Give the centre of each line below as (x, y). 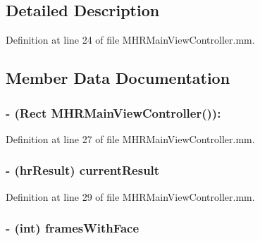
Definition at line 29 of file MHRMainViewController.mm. (130, 196)
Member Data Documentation (118, 78)
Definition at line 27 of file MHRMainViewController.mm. (130, 138)
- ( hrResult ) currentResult (83, 170)
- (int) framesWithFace (73, 228)
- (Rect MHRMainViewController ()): (113, 112)
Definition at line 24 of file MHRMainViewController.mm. (130, 40)
